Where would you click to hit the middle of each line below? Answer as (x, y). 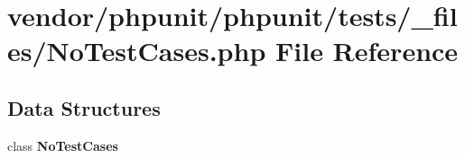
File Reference (367, 51)
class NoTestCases (63, 145)
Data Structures (84, 107)
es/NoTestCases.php (137, 51)
